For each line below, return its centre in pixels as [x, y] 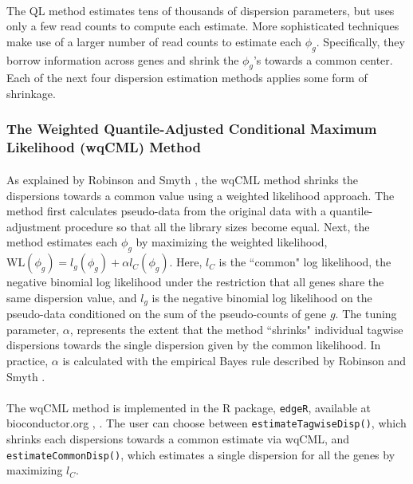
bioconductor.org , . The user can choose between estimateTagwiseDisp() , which [206, 423]
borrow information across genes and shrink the [123, 59]
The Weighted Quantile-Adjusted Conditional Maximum [192, 129]
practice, [28, 360]
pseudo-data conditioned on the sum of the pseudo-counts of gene [167, 314]
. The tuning [366, 314]
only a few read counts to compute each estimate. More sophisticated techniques [203, 26]
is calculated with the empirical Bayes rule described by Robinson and [234, 360]
